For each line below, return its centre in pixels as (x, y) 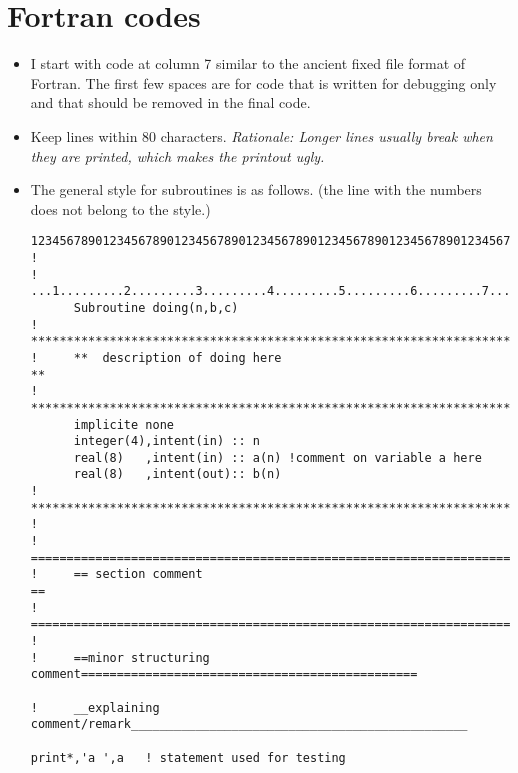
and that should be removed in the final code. (170, 102)
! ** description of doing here (156, 357)
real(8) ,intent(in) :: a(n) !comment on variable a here (277, 457)
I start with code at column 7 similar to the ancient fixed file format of (248, 63)
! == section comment (116, 574)
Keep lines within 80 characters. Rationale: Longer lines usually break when (261, 135)
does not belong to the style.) (120, 208)
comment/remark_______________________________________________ (249, 724)
